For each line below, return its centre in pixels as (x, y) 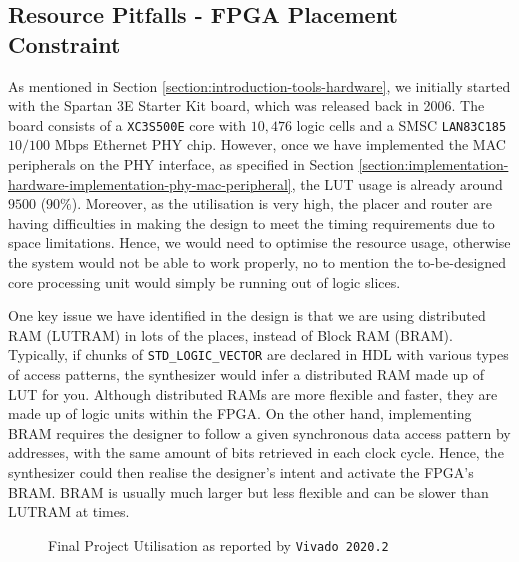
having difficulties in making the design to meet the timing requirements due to (251, 222)
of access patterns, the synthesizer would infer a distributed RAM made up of (246, 374)
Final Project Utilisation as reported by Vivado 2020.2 (218, 544)
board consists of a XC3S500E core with (127, 124)
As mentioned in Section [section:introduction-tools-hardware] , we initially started (259, 85)
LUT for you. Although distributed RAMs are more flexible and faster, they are (253, 393)
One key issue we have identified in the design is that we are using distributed (247, 315)
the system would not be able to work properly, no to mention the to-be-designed (257, 262)
